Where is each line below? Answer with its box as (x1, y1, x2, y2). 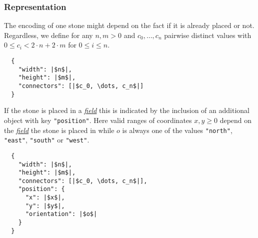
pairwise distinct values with (164, 29, 251, 40)
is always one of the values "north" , (122, 124, 232, 135)
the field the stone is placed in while (4, 124, 114, 135)
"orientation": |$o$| (25, 210, 97, 218)
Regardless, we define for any (4, 29, 93, 40)
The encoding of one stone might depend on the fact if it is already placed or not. (4, 20, 254, 30)
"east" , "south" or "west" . (4, 134, 89, 145)
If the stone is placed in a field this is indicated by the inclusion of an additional (4, 105, 249, 115)
